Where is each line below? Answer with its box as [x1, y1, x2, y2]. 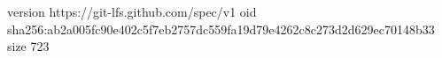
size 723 [7, 37, 50, 55]
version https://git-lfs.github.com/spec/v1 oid [7, 3, 257, 20]
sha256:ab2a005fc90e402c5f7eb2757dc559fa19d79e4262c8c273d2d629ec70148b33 [7, 19, 435, 38]
